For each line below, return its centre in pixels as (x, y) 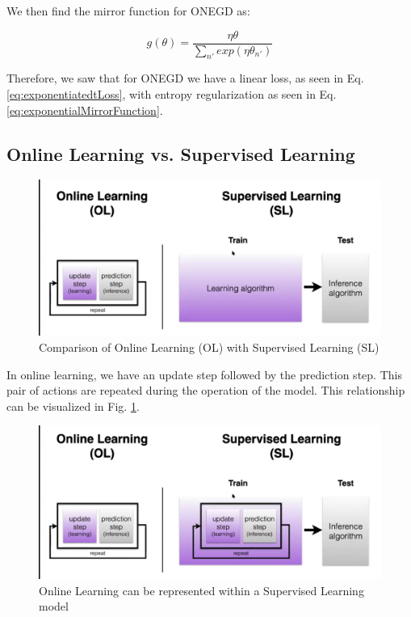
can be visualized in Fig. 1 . (73, 406)
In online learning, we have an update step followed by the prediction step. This (204, 374)
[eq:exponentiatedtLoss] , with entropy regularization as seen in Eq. (172, 94)
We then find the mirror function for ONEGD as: (128, 11)
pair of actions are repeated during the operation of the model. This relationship (206, 390)
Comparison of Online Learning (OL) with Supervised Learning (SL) (209, 347)
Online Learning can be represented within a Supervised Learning (201, 590)
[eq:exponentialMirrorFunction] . (85, 110)
